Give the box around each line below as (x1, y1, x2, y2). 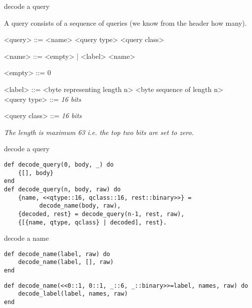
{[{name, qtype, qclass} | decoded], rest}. (18, 219, 167, 226)
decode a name (4, 233, 49, 243)
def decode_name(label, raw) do (4, 250, 110, 258)
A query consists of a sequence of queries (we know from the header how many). (4, 17, 247, 28)
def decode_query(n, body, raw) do (4, 185, 121, 193)
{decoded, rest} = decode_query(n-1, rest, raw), (18, 210, 185, 218)
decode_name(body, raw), (39, 202, 121, 210)
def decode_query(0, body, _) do (4, 161, 114, 168)
